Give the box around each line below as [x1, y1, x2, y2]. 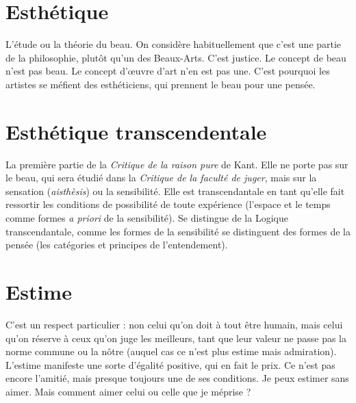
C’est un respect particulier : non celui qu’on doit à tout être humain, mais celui [5, 317, 343, 331]
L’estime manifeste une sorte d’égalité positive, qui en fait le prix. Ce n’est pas [5, 357, 335, 372]
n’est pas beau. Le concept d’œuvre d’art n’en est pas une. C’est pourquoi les [5, 64, 330, 78]
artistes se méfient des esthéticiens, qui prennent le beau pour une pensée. [5, 77, 316, 91]
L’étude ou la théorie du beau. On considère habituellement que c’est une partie [5, 37, 342, 51]
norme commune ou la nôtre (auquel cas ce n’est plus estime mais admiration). [5, 344, 337, 359]
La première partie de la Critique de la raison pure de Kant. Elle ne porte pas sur [5, 157, 348, 171]
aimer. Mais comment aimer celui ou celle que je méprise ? [5, 384, 251, 398]
